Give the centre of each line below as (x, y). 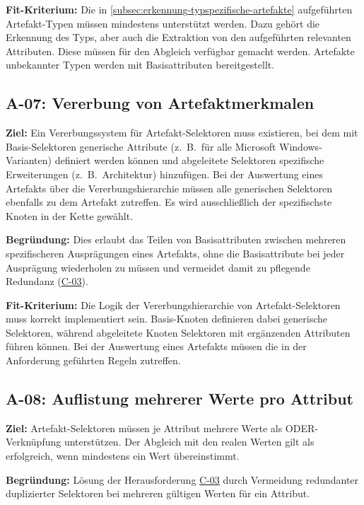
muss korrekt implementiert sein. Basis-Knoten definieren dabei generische (167, 319)
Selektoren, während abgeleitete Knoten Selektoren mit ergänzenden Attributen (178, 332)
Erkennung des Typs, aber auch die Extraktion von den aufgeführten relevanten (178, 37)
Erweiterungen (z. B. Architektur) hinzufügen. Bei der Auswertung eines (164, 174)
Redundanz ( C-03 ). (47, 281)
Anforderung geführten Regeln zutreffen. (93, 360)
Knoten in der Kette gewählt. (70, 215)
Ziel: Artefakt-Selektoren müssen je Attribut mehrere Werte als (144, 428)
